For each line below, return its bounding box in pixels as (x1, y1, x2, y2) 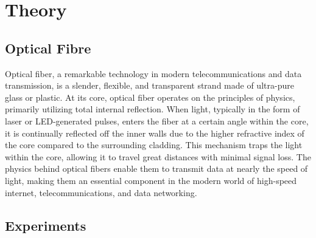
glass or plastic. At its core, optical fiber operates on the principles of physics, (5, 90, 295, 103)
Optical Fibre (5, 38, 91, 57)
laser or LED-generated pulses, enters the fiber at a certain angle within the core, (5, 114, 309, 127)
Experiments (5, 216, 86, 234)
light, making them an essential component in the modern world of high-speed (5, 174, 297, 186)
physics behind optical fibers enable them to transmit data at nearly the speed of (5, 162, 308, 175)
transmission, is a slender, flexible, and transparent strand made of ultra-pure (5, 79, 294, 92)
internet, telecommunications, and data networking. (5, 186, 197, 199)
